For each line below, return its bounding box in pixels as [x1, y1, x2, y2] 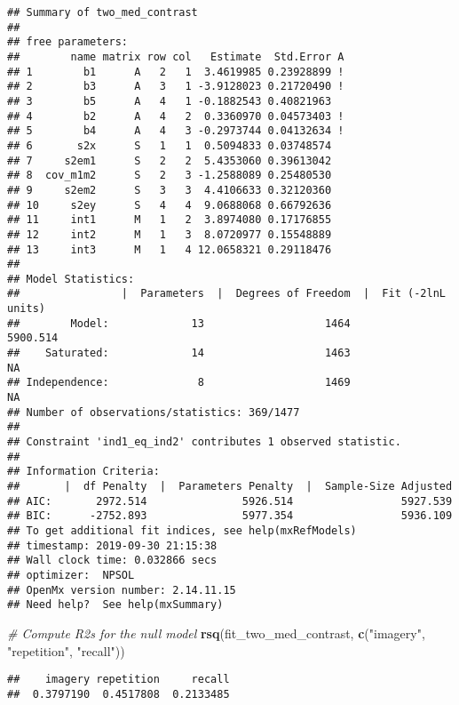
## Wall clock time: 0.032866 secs [7, 554, 218, 567]
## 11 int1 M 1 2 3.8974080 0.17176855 [7, 213, 332, 227]
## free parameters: [7, 36, 129, 49]
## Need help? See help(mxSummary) [7, 598, 224, 612]
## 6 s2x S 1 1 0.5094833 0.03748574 [7, 139, 332, 152]
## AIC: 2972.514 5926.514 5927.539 [7, 494, 453, 508]
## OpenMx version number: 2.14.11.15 [7, 583, 236, 597]
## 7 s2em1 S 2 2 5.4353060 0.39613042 [7, 154, 332, 167]
